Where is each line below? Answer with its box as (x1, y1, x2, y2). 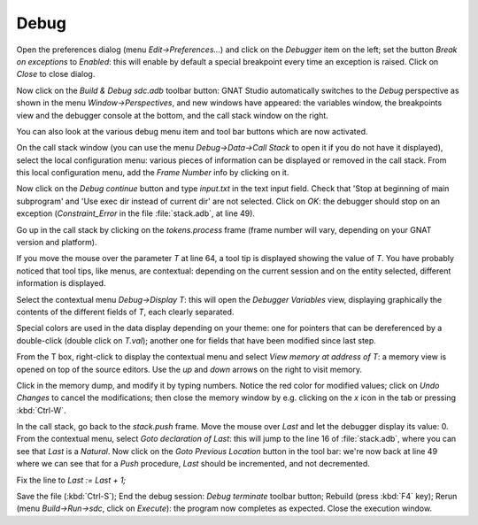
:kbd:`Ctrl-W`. (16, 405, 66, 415)
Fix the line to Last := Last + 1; (16, 475, 127, 485)
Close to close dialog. (16, 69, 96, 80)
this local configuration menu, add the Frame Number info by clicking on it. (16, 167, 289, 178)
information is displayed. (16, 278, 106, 289)
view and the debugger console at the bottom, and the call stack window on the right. (16, 110, 329, 120)
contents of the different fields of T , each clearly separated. (16, 306, 235, 317)
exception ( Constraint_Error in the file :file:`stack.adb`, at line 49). (16, 208, 256, 219)
